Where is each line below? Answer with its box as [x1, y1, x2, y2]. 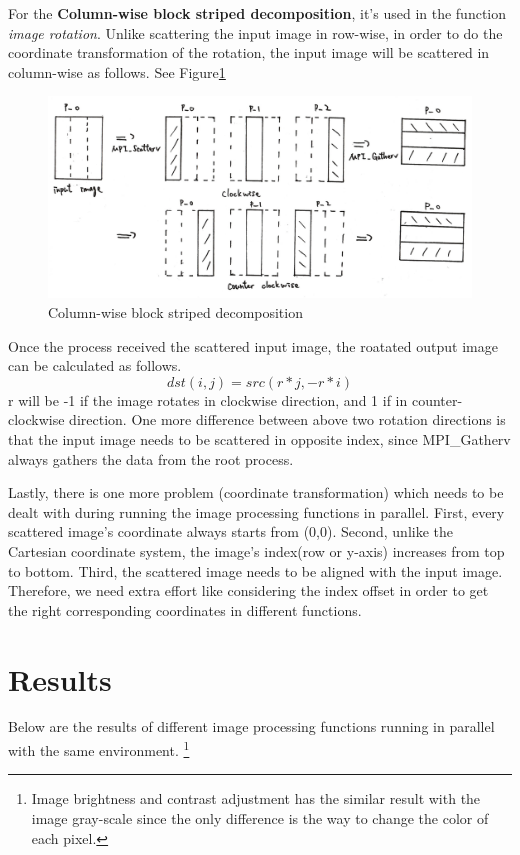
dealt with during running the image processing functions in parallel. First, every [8, 501, 505, 522]
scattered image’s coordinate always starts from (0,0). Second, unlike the [8, 521, 454, 542]
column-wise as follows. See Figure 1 [8, 61, 226, 82]
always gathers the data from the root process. [8, 448, 294, 469]
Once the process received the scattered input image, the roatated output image [8, 335, 498, 356]
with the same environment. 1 [8, 737, 190, 760]
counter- [411, 389, 463, 410]
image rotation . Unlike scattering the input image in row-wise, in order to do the [8, 22, 503, 43]
